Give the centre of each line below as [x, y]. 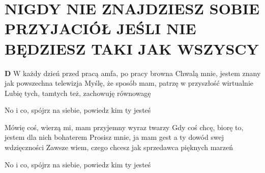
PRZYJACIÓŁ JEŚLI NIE [100, 28]
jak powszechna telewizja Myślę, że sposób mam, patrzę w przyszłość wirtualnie [129, 83]
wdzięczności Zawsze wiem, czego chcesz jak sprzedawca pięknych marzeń [119, 147]
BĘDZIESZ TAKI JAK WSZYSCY [132, 48]
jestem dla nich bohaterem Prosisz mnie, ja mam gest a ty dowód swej [114, 137]
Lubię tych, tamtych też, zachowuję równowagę [78, 93]
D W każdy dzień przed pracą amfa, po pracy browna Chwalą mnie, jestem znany [133, 73]
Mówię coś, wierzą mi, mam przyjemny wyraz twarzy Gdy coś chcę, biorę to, [124, 127]
